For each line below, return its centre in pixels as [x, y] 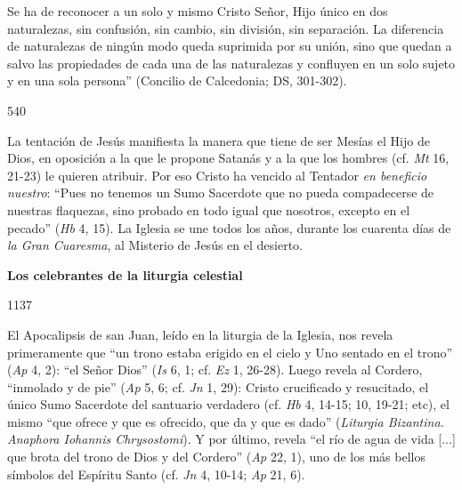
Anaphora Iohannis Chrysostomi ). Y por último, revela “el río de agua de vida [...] [231, 439]
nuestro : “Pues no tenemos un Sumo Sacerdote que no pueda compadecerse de [221, 193]
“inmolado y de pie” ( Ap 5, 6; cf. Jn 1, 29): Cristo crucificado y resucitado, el [218, 386]
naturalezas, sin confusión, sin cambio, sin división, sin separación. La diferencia [226, 28]
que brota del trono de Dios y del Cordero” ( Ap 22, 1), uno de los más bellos [216, 457]
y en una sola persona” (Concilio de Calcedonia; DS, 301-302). [177, 80]
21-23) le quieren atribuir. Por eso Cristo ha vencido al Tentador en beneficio [217, 175]
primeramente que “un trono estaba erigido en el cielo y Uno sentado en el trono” [230, 352]
